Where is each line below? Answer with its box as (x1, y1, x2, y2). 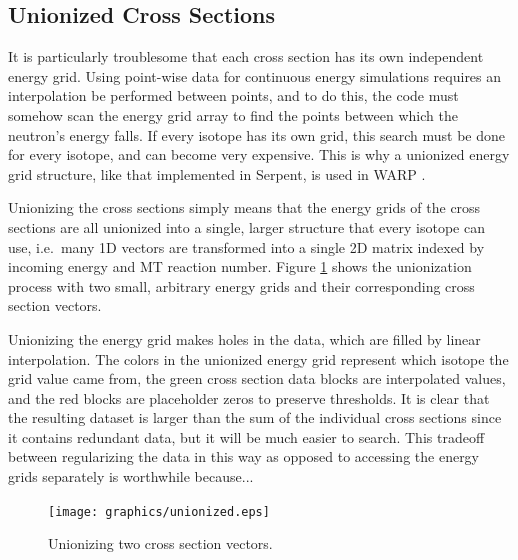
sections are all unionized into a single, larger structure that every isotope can (8, 216, 485, 237)
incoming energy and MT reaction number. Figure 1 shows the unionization (8, 256, 472, 277)
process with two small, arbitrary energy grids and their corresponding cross (8, 275, 475, 296)
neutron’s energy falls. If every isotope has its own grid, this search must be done (8, 124, 506, 145)
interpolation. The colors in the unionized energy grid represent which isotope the (8, 348, 509, 369)
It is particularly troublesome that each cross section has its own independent (8, 46, 484, 67)
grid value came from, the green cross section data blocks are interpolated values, (8, 368, 506, 389)
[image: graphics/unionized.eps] (48, 504, 270, 519)
